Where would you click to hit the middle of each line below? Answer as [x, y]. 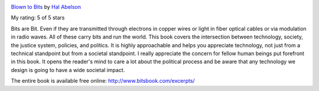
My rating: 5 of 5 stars [38, 18]
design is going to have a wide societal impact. [68, 70]
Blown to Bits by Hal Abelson [46, 7]
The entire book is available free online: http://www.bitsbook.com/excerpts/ [103, 81]
